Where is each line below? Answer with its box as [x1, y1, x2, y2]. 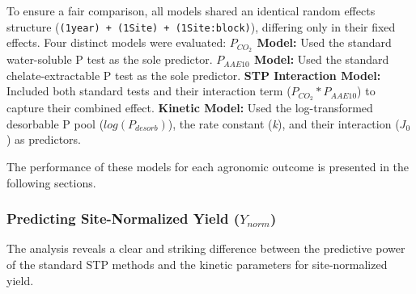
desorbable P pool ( [6, 115, 104, 132]
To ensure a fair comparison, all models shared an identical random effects [6, 2, 376, 19]
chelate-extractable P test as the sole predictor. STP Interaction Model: [6, 66, 381, 83]
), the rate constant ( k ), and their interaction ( [168, 115, 400, 132]
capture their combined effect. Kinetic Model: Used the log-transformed [6, 99, 373, 116]
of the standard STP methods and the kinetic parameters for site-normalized [6, 255, 388, 272]
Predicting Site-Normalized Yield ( [6, 208, 240, 229]
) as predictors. [6, 131, 82, 148]
